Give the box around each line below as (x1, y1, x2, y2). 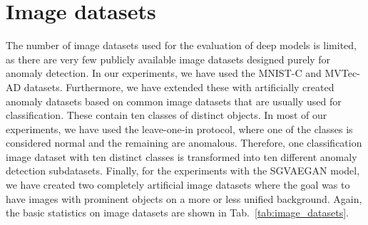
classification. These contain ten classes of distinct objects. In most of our (6, 108, 327, 122)
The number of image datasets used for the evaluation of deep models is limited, (6, 38, 357, 53)
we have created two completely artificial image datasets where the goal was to (6, 177, 350, 192)
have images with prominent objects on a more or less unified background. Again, (6, 191, 362, 206)
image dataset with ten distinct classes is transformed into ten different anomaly (6, 149, 357, 164)
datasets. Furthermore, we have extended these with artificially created (24, 79, 334, 94)
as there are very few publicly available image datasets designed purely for (6, 51, 331, 66)
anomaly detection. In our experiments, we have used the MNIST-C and (6, 66, 322, 80)
